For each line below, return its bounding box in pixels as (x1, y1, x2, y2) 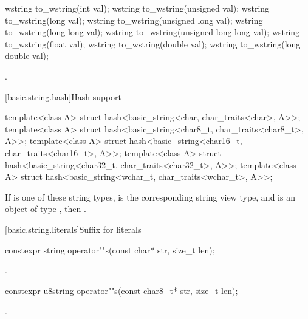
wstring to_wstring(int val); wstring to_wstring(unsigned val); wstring (5, 2, 270, 14)
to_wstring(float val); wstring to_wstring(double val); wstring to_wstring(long (5, 37, 301, 50)
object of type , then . (5, 202, 86, 215)
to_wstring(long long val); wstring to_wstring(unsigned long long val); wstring (5, 26, 300, 38)
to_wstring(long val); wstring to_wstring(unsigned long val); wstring (5, 13, 263, 26)
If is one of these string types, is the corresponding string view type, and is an (5, 190, 295, 203)
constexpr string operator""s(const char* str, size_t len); (5, 243, 215, 256)
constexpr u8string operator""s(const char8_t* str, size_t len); (5, 284, 238, 297)
